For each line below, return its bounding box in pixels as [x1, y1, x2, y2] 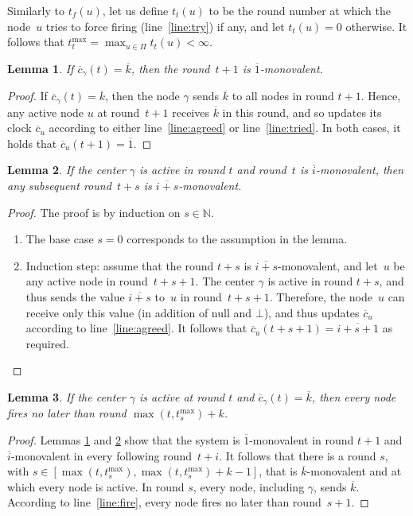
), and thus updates [263, 304, 360, 320]
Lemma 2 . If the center [7, 161, 126, 178]
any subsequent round [7, 177, 111, 194]
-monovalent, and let [278, 257, 378, 274]
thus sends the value [25, 289, 125, 305]
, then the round [131, 60, 210, 76]
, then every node [311, 389, 396, 405]
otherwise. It [345, 17, 407, 34]
